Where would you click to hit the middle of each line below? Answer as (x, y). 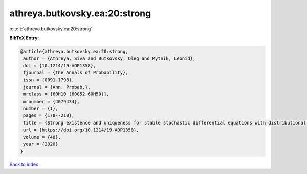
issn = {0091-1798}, (49, 80)
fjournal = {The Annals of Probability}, (76, 73)
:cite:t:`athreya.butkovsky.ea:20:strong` (51, 29)
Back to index (24, 165)
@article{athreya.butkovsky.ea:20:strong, (74, 51)
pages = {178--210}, (49, 116)
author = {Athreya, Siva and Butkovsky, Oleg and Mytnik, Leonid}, (109, 58)
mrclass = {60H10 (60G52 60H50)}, (66, 94)
